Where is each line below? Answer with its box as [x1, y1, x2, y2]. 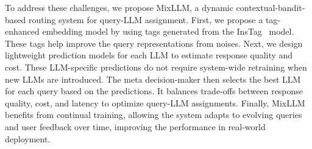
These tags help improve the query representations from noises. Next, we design [5, 36, 303, 49]
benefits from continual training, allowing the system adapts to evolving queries [5, 108, 302, 121]
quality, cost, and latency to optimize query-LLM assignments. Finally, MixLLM [5, 96, 305, 109]
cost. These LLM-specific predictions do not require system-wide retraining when [5, 60, 307, 73]
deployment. [5, 132, 51, 145]
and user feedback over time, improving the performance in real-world [5, 120, 266, 133]
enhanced [5, 25, 40, 38]
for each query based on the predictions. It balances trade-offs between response [5, 85, 303, 97]
